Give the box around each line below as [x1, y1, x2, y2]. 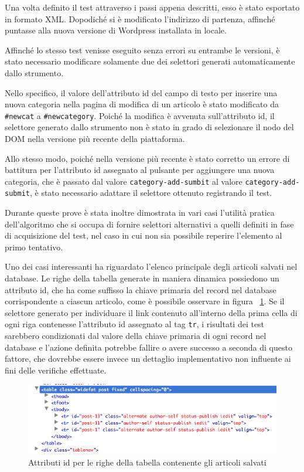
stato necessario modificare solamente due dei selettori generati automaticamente [5, 55, 295, 67]
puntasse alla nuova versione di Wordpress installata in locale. [5, 24, 227, 36]
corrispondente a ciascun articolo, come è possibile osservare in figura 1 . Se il [5, 295, 285, 307]
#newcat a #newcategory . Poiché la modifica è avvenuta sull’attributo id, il [5, 109, 275, 121]
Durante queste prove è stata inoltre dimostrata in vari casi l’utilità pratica [5, 206, 275, 219]
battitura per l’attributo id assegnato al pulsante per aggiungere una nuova [5, 164, 275, 176]
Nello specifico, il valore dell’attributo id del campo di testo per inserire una [5, 86, 278, 99]
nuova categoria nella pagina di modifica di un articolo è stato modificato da [5, 98, 279, 110]
